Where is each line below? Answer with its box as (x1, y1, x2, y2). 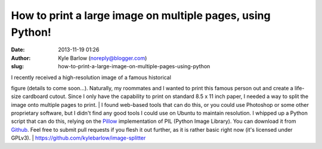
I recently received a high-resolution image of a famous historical (11, 74, 171, 81)
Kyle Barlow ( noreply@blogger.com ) (58, 54, 147, 62)
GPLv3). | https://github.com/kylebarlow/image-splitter (11, 134, 146, 142)
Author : (11, 54, 31, 62)
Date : (11, 46, 25, 53)
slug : (11, 63, 24, 70)
